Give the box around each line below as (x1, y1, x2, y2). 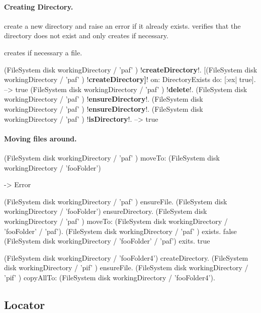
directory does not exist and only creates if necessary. (4, 30, 168, 41)
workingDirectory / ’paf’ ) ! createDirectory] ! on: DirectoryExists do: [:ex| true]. (4, 74, 256, 85)
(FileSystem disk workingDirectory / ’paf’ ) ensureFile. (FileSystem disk (4, 196, 227, 206)
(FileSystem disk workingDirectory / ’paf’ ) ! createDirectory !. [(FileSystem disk (4, 64, 257, 74)
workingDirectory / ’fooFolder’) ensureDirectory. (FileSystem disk (4, 206, 207, 216)
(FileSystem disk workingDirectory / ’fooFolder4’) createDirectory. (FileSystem (4, 252, 248, 263)
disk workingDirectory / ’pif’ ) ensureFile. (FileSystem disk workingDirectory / (4, 262, 248, 273)
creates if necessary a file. (4, 47, 82, 57)
